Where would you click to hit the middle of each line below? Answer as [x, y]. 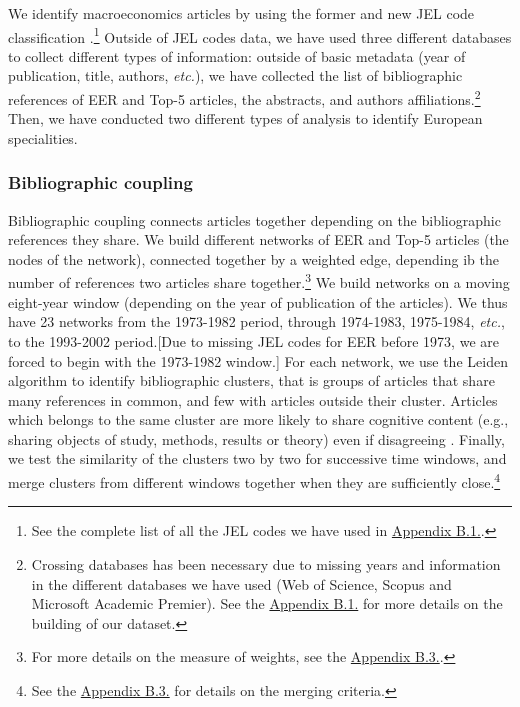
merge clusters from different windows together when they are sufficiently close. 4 [254, 480]
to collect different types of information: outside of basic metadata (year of [237, 55]
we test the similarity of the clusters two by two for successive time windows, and [257, 458]
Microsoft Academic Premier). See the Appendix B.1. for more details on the [267, 603]
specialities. [43, 137]
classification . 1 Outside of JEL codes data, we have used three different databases [260, 35]
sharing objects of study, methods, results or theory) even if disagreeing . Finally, [256, 438]
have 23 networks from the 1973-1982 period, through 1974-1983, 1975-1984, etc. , [256, 321]
